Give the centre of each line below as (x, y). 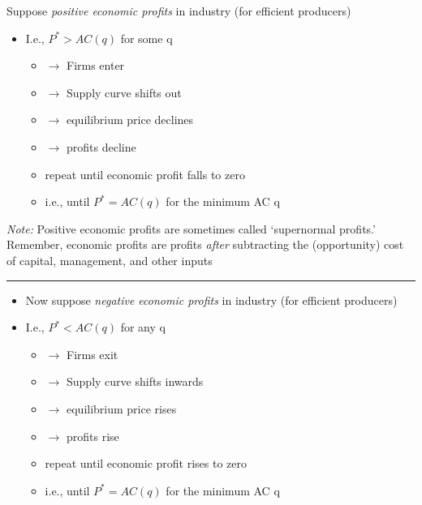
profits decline (101, 146)
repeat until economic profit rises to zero (146, 463)
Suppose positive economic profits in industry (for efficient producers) (179, 11)
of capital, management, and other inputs (110, 260)
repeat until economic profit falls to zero (145, 174)
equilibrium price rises (121, 408)
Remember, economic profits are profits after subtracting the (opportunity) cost (205, 244)
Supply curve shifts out (124, 92)
